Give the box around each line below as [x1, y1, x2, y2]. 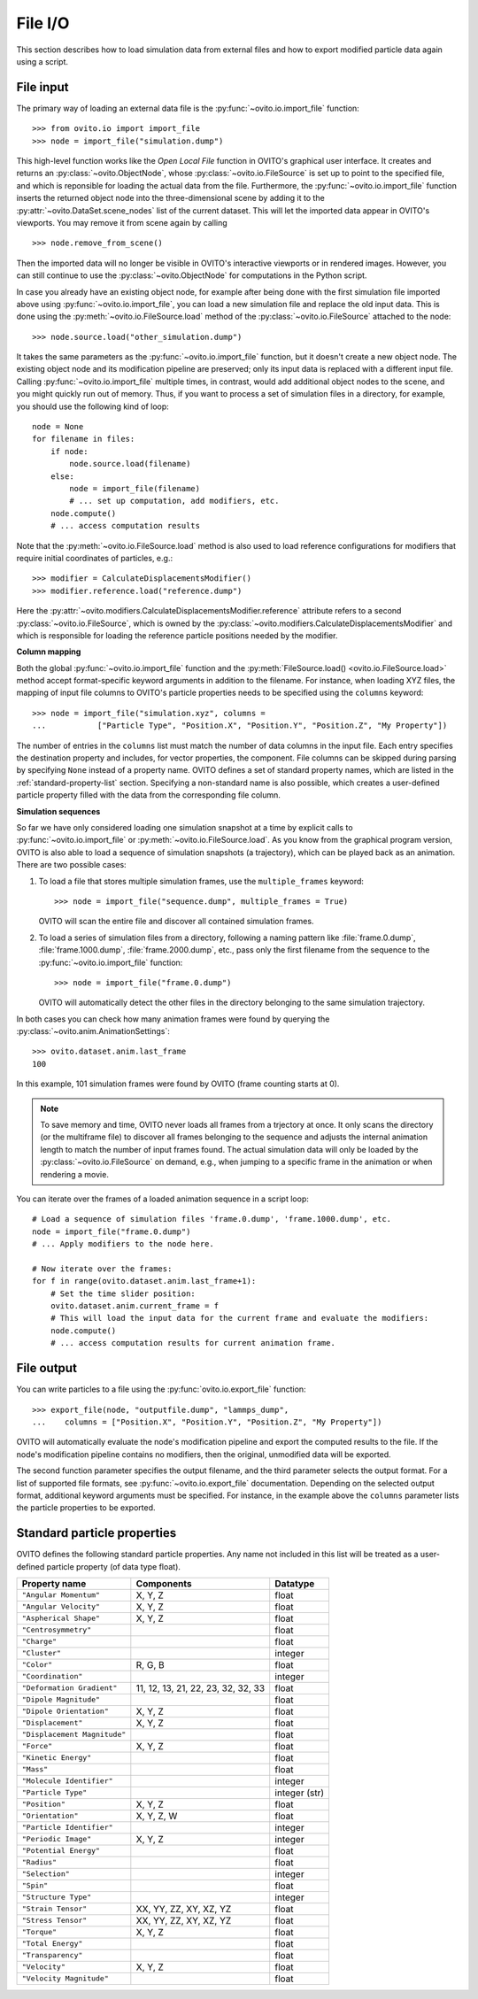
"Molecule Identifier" [21, 1776, 114, 1786]
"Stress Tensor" [21, 1916, 88, 1926]
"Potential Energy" [21, 1846, 101, 1856]
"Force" [21, 1741, 53, 1751]
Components [135, 1577, 192, 1589]
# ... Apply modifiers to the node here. [32, 1239, 214, 1249]
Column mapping [16, 646, 81, 657]
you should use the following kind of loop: [16, 401, 170, 412]
